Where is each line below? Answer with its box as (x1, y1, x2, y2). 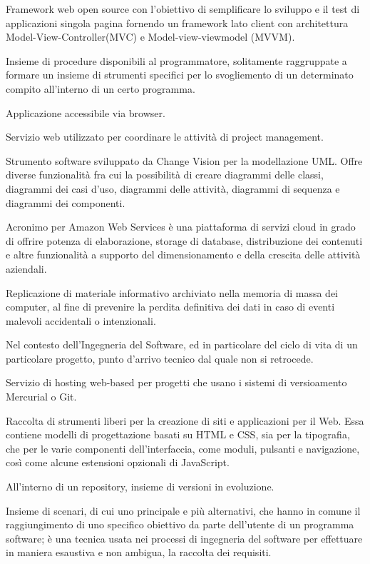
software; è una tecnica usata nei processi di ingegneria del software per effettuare (6, 530, 363, 545)
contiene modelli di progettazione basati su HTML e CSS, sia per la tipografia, (6, 427, 350, 442)
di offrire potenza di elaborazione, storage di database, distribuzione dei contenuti (6, 233, 363, 248)
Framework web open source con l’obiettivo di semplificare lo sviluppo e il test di (6, 1, 360, 16)
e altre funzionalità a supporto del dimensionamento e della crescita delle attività (6, 247, 361, 262)
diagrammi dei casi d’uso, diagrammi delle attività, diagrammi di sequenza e (6, 181, 340, 196)
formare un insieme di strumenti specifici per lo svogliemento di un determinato (6, 67, 354, 82)
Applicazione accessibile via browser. (6, 105, 165, 120)
